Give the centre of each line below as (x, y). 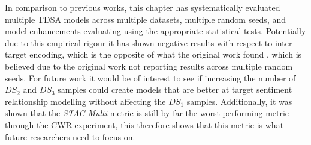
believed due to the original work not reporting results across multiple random (149, 66)
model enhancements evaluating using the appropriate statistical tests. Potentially (155, 31)
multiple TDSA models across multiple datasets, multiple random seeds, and (146, 19)
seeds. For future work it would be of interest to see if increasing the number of (150, 78)
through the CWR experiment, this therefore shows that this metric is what (144, 124)
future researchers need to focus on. (70, 136)
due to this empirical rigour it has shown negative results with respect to (139, 42)
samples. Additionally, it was (239, 101)
